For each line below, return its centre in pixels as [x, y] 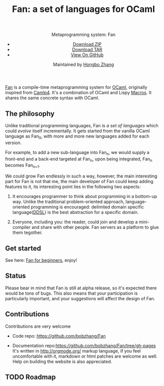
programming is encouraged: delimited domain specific [87, 207]
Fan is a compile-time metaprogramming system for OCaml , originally [76, 87]
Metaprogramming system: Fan [83, 35]
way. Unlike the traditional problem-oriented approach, [68, 202]
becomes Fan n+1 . [23, 166]
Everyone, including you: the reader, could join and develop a [75, 222]
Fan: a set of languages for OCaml [83, 9]
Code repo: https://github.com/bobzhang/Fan [59, 336]
